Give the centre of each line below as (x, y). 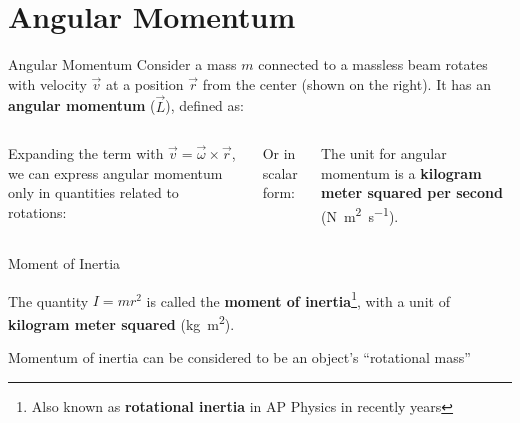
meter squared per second (411, 192)
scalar (280, 172)
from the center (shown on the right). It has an (347, 83)
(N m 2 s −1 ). (359, 214)
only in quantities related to (93, 192)
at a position (145, 83)
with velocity (47, 83)
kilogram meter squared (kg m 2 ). (121, 322)
